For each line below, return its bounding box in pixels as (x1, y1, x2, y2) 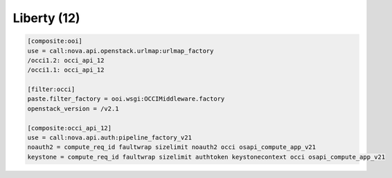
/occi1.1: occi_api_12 (27, 66, 105, 74)
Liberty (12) (12, 10, 80, 26)
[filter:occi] (27, 86, 75, 93)
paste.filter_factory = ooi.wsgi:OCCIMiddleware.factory (27, 95, 225, 103)
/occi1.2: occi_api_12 (27, 56, 105, 64)
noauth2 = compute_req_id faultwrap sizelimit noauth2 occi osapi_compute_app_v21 (27, 144, 317, 151)
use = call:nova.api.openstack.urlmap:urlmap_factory (27, 47, 214, 55)
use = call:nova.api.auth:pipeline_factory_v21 (27, 134, 192, 141)
